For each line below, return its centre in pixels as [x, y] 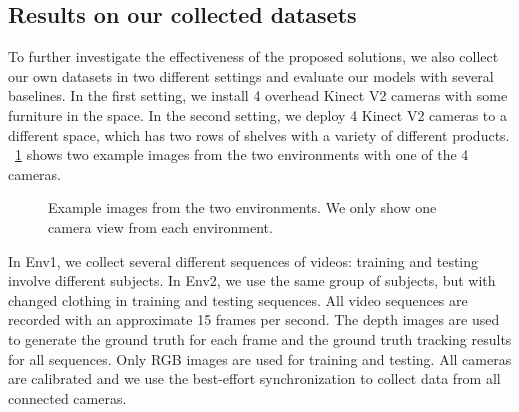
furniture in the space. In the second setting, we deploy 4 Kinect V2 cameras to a [257, 114]
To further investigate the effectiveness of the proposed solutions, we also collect [253, 56]
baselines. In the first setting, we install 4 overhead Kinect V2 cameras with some [258, 95]
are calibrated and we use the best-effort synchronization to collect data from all [254, 378]
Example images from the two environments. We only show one [242, 207]
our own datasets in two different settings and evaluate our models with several [251, 75]
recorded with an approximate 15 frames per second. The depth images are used [254, 319]
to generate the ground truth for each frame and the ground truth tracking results [260, 338]
